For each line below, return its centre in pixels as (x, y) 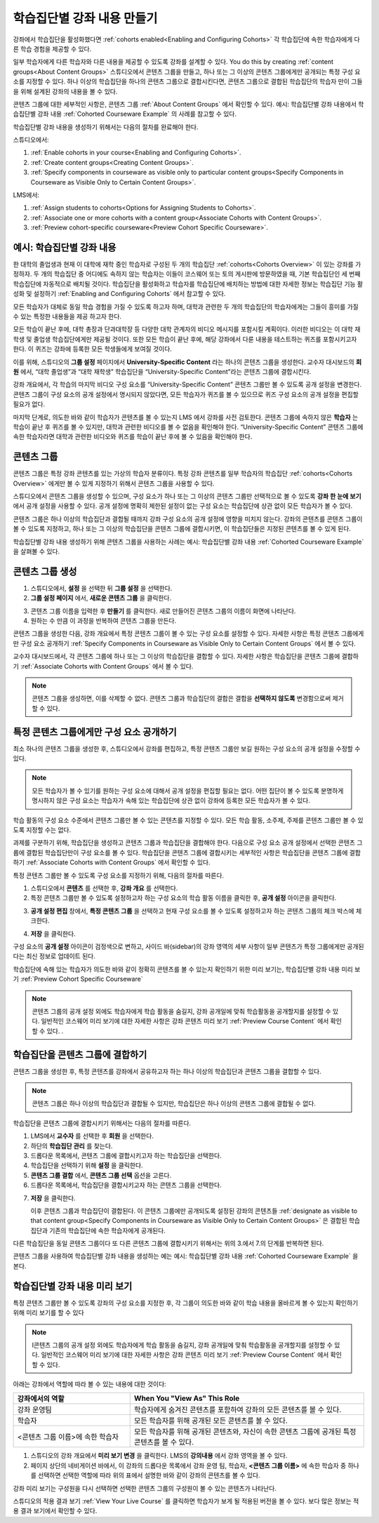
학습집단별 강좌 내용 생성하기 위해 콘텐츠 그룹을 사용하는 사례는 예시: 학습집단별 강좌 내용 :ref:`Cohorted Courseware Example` (188, 542)
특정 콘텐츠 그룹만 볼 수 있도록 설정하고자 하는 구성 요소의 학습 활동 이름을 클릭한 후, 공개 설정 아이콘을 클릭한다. (184, 898)
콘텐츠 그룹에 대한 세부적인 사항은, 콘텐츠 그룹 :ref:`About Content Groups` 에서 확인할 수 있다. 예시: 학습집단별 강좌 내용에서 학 (188, 104)
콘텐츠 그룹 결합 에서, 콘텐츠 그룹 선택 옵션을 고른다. (101, 1175)
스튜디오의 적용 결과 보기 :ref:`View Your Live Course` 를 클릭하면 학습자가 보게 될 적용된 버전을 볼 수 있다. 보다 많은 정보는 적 (186, 1501)
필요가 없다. (29, 404)
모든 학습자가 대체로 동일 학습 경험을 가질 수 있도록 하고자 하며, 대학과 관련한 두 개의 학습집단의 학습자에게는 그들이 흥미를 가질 (186, 307)
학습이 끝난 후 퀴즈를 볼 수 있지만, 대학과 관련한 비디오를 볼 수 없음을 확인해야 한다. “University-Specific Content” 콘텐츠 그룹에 (188, 427)
